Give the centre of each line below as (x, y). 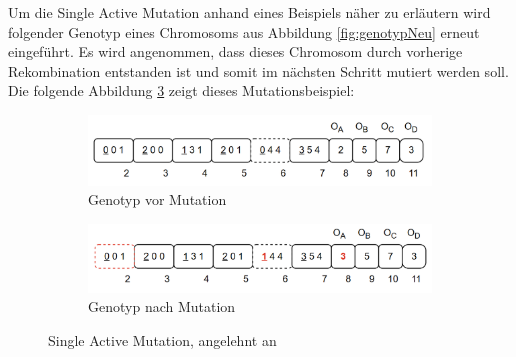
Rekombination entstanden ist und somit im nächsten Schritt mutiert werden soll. (258, 70)
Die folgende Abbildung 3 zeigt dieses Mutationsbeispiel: (181, 90)
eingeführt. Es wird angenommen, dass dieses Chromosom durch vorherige (235, 51)
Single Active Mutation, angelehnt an (162, 339)
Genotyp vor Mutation (157, 199)
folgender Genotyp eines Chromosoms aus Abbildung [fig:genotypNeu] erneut (244, 31)
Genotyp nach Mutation (162, 306)
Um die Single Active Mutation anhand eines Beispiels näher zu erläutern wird (249, 12)
